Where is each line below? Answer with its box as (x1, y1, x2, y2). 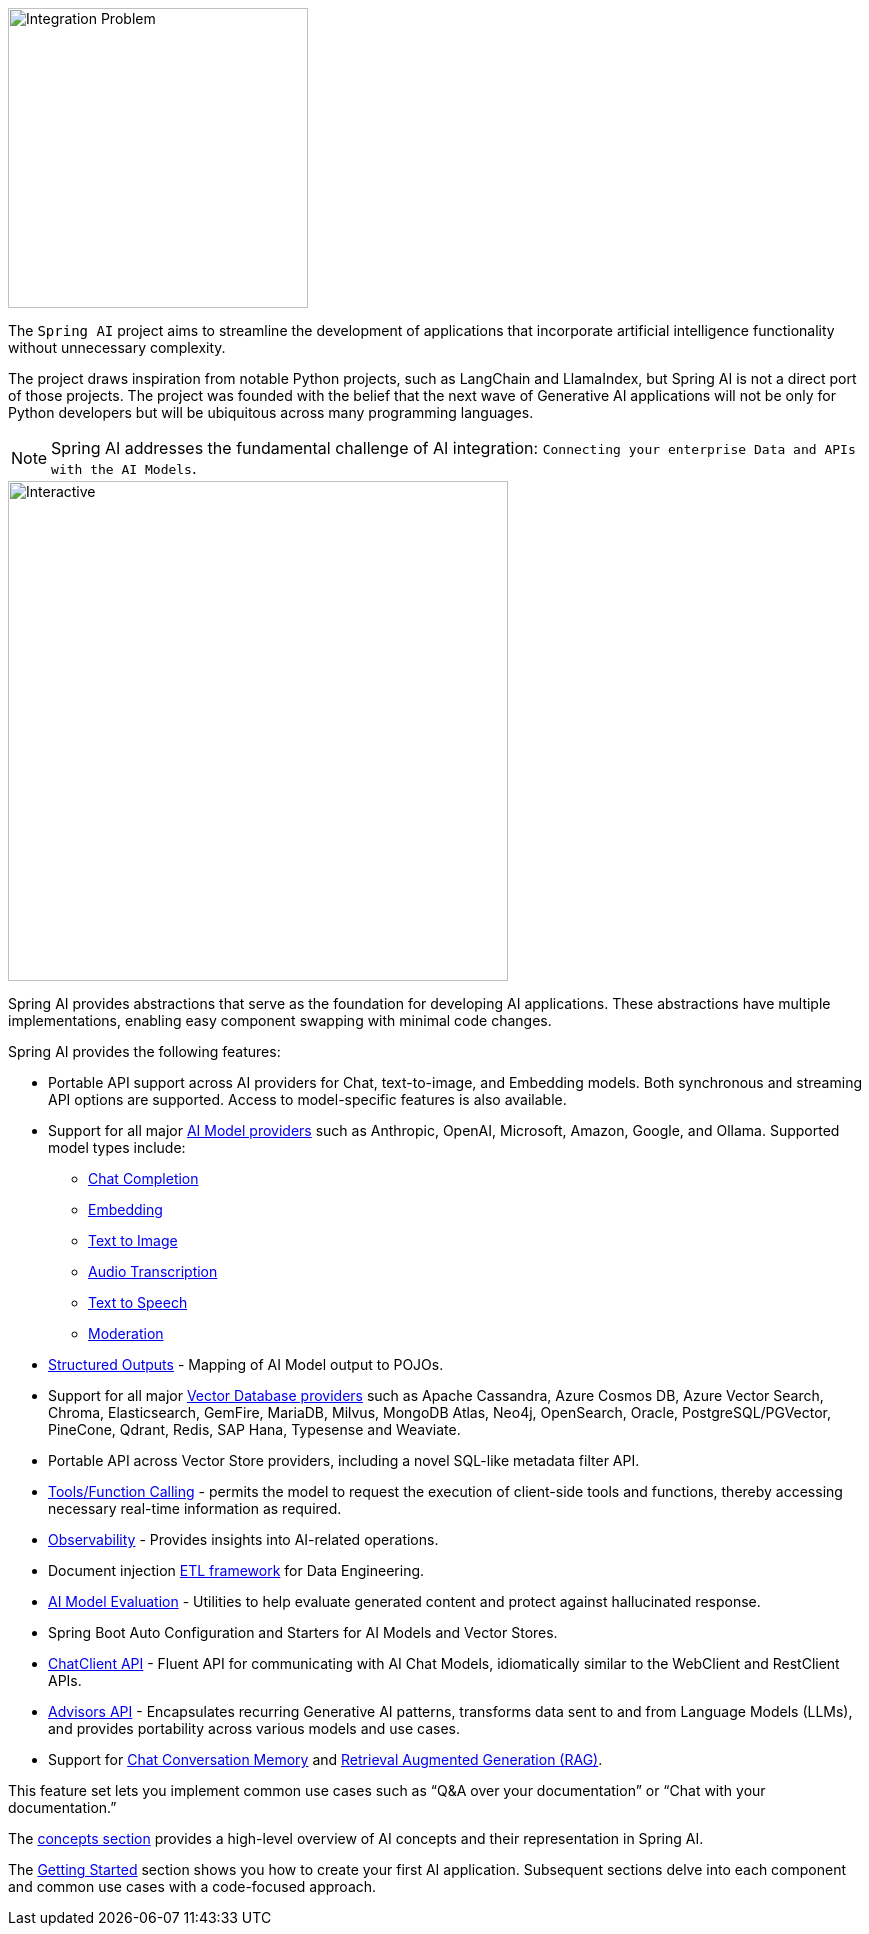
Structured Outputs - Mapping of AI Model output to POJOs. (48, 1356, 444, 1373)
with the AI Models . (51, 458, 197, 478)
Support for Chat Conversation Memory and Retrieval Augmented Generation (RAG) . (48, 1751, 603, 1768)
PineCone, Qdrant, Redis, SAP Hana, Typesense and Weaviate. (48, 1421, 461, 1438)
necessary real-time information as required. (48, 1500, 342, 1517)
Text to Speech (88, 1294, 188, 1311)
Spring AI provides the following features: (8, 1043, 281, 1060)
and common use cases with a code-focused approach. (8, 1878, 377, 1895)
